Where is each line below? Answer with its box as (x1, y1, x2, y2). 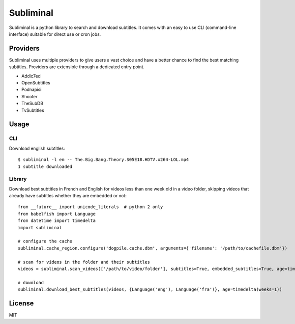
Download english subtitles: (9, 145, 65, 151)
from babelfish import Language (18, 211, 96, 216)
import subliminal (18, 225, 62, 230)
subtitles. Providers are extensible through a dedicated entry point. (9, 64, 145, 70)
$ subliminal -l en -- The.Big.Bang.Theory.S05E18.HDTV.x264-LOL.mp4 (18, 157, 189, 162)
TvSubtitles (21, 107, 44, 113)
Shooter (21, 93, 38, 99)
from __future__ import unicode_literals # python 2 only (18, 204, 163, 210)
